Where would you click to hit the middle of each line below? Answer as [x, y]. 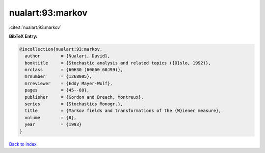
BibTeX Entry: [23, 36]
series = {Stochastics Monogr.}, [74, 104]
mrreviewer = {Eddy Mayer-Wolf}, [69, 83]
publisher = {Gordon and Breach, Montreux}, [84, 97]
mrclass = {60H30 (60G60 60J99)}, [74, 70]
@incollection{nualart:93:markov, [61, 49]
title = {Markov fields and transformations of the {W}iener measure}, [123, 111]
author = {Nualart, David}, [67, 56]
